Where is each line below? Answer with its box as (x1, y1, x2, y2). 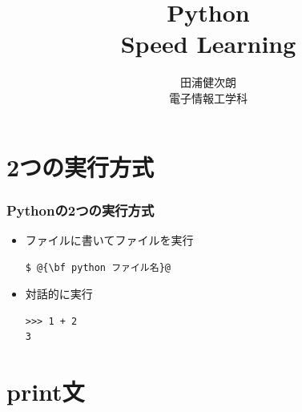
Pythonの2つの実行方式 (6, 200, 155, 220)
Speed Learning (120, 27, 296, 60)
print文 (6, 375, 85, 408)
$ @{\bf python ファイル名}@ (25, 261, 171, 273)
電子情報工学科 (169, 89, 248, 106)
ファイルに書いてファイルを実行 (25, 231, 194, 248)
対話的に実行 (25, 285, 93, 302)
